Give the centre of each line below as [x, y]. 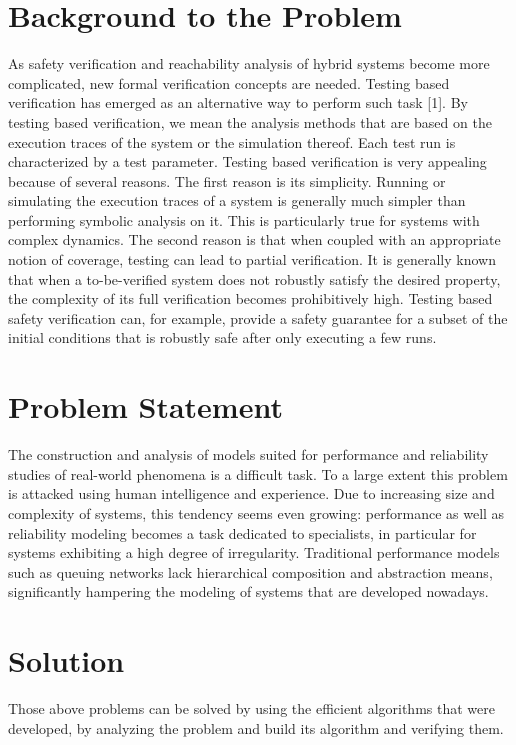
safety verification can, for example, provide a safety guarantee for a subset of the [258, 317]
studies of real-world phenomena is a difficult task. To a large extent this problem [258, 473]
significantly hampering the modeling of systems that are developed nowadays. [248, 591]
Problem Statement [145, 406]
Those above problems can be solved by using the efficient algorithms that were [251, 708]
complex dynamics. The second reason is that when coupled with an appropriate [254, 239]
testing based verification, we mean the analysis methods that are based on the [250, 121]
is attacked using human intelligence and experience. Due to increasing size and [251, 493]
